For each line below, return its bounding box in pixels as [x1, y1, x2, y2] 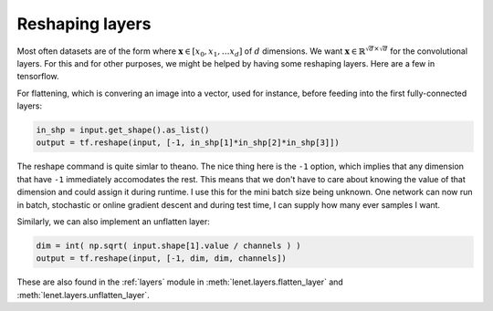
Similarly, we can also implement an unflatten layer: [16, 216, 210, 227]
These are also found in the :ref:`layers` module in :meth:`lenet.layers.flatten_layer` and [16, 276, 344, 287]
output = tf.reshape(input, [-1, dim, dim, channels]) [36, 254, 287, 264]
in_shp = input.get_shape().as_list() [36, 125, 210, 136]
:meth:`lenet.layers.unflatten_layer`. [16, 289, 150, 300]
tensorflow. [16, 71, 59, 82]
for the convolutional [389, 46, 468, 57]
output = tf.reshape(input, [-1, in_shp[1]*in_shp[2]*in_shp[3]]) [36, 138, 340, 148]
